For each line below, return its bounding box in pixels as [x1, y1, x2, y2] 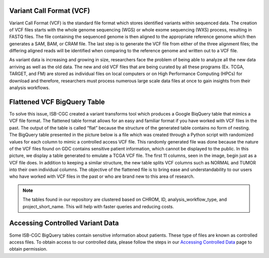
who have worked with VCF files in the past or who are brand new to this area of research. [9, 173, 195, 179]
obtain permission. [9, 246, 47, 252]
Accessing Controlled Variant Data [9, 219, 119, 228]
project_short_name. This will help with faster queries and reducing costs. [22, 203, 174, 209]
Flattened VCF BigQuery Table [9, 98, 105, 106]
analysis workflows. [9, 85, 50, 91]
